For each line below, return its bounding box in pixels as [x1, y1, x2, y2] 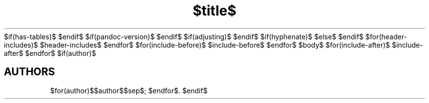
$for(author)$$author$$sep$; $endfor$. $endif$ [50, 86, 208, 95]
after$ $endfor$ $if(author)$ [4, 49, 96, 57]
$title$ [192, 2, 237, 19]
